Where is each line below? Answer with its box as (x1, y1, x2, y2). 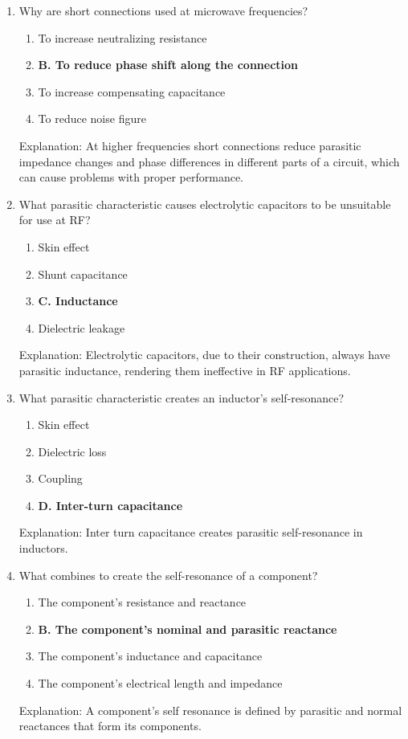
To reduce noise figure (38, 110, 146, 127)
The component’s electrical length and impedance (38, 675, 283, 692)
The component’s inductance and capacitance (38, 647, 263, 664)
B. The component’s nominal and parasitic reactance (38, 620, 337, 637)
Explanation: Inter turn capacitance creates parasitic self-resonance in (18, 524, 363, 541)
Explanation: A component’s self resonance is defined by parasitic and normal (18, 701, 402, 718)
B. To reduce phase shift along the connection (38, 56, 299, 73)
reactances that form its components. (18, 717, 202, 734)
